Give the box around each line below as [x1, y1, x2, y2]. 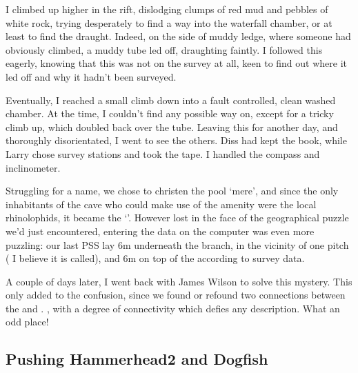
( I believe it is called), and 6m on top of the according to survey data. [6, 251, 305, 265]
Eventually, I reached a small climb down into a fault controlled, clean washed [6, 92, 336, 107]
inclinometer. [6, 160, 61, 174]
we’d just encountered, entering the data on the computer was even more [6, 223, 315, 238]
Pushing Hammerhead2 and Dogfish [6, 348, 268, 370]
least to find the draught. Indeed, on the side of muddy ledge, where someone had [6, 29, 351, 43]
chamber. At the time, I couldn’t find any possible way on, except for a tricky [6, 106, 334, 121]
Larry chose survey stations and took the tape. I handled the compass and [6, 146, 320, 161]
